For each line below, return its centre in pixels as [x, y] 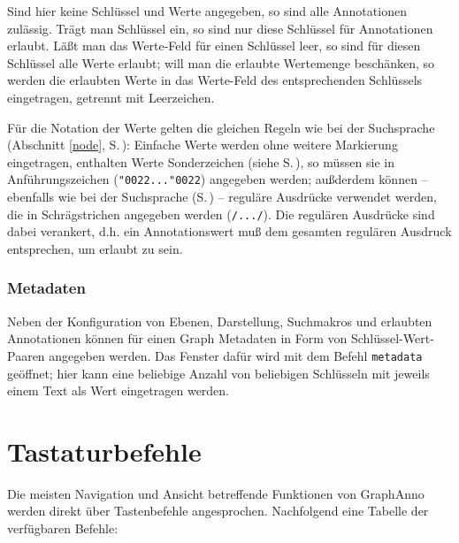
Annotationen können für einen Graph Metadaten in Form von [177, 338]
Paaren [26, 355]
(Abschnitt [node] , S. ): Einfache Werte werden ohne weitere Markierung [203, 145]
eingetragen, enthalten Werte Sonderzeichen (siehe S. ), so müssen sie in [201, 161]
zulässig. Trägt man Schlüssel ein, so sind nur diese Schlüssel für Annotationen [220, 28]
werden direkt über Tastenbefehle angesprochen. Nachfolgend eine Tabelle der [218, 511]
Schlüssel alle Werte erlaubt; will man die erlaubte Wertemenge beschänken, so [221, 62]
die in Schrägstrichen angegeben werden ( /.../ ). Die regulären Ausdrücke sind [221, 214]
